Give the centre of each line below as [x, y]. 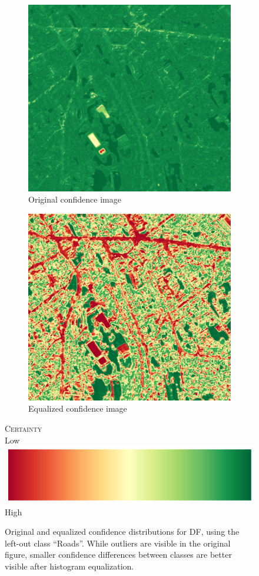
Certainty [24, 428]
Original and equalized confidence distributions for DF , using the [122, 532]
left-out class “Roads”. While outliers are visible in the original [118, 543]
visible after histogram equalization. [69, 566]
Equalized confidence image [78, 408]
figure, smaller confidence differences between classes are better [118, 555]
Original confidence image [75, 199]
